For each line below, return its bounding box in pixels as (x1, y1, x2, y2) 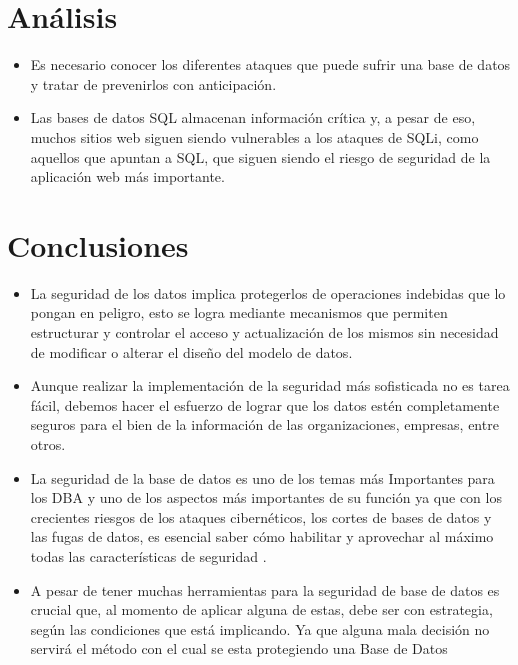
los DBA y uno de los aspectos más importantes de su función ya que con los (30, 487, 502, 508)
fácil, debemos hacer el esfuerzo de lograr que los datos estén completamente (30, 394, 500, 415)
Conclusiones (7, 224, 189, 265)
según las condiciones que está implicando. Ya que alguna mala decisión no (30, 618, 490, 639)
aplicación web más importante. (30, 166, 225, 187)
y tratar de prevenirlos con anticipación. (30, 73, 277, 94)
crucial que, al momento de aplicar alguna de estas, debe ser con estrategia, (30, 599, 493, 620)
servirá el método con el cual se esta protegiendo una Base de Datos (30, 638, 448, 659)
